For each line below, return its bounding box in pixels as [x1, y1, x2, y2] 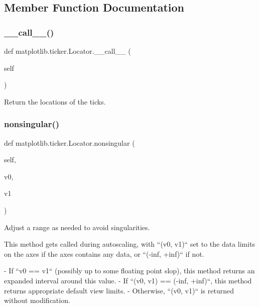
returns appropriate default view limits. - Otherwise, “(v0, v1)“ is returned [4, 285, 234, 295]
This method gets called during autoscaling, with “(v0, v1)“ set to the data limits [4, 239, 255, 249]
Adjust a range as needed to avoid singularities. [4, 222, 150, 232]
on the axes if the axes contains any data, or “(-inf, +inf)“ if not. [4, 248, 204, 259]
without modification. [4, 295, 70, 305]
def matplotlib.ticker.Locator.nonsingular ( [4, 137, 135, 148]
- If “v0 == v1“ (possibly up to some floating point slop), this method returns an [4, 265, 255, 276]
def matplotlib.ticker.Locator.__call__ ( [4, 46, 131, 56]
